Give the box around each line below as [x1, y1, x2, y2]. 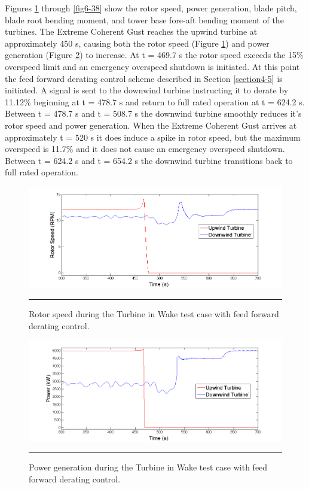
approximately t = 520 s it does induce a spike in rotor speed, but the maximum [5, 130, 301, 143]
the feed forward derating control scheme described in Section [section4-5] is [5, 72, 283, 84]
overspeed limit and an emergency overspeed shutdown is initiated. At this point [5, 60, 300, 72]
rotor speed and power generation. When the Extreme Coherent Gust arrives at [5, 119, 297, 131]
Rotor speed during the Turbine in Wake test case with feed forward [29, 307, 279, 320]
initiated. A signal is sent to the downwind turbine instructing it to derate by [5, 84, 289, 96]
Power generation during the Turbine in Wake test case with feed [29, 461, 268, 473]
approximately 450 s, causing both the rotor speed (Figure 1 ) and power [5, 37, 270, 49]
